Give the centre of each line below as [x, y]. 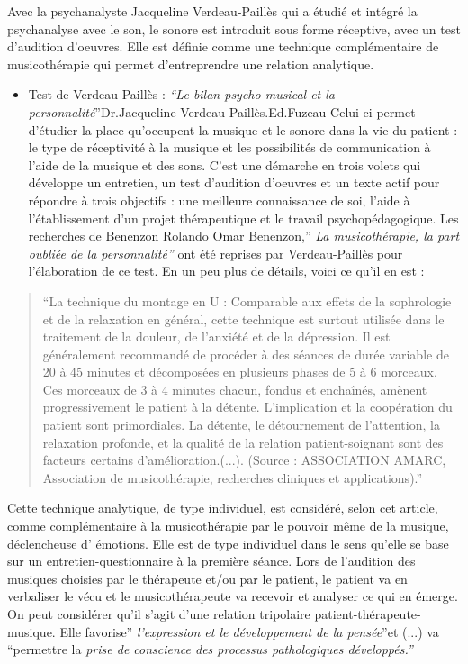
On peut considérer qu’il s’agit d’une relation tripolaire [159, 614]
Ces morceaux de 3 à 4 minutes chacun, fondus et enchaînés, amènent [235, 389]
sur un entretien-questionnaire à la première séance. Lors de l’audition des [211, 561]
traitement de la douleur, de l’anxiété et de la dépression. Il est [216, 337]
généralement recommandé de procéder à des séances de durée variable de [246, 354]
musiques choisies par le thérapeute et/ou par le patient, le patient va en [207, 578]
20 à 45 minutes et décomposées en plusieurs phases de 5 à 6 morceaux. [240, 372]
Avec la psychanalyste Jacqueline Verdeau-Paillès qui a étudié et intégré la [212, 11]
